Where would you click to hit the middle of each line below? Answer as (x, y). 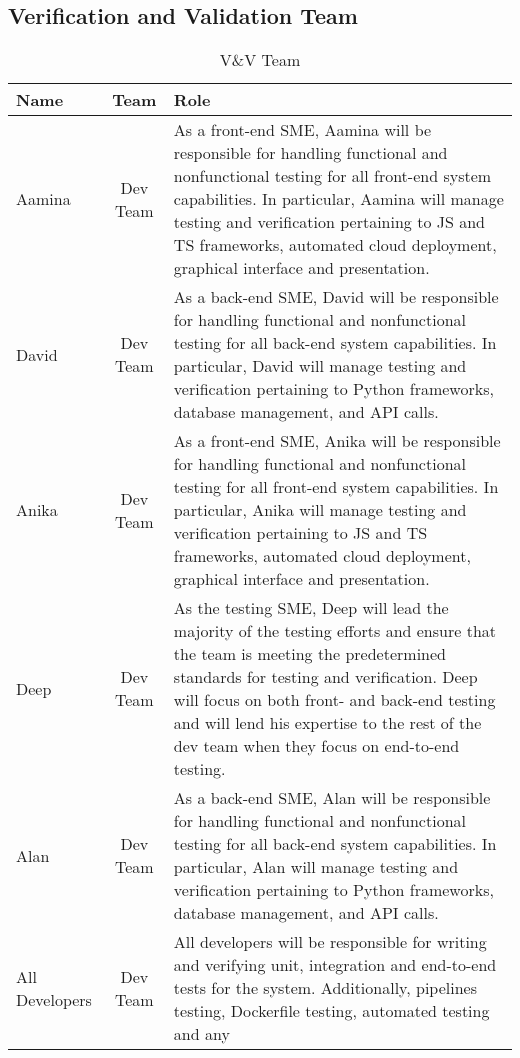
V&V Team (260, 60)
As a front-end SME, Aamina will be (302, 130)
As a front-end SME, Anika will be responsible (337, 441)
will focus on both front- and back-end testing (334, 700)
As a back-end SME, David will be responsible (336, 297)
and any (201, 1034)
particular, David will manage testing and (320, 366)
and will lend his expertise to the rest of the (327, 723)
